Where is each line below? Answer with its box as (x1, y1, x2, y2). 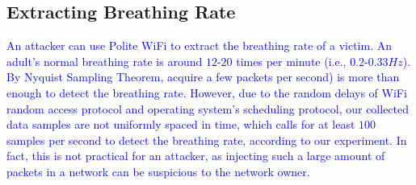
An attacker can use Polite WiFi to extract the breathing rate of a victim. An (6, 37, 392, 54)
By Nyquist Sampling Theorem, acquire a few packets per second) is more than (6, 68, 400, 85)
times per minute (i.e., (236, 52, 347, 69)
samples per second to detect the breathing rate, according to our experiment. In (6, 131, 407, 148)
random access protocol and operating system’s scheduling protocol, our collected (6, 100, 410, 117)
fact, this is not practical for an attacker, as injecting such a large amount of (6, 147, 385, 164)
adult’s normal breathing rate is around (6, 52, 203, 69)
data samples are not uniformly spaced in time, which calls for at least (6, 116, 355, 133)
